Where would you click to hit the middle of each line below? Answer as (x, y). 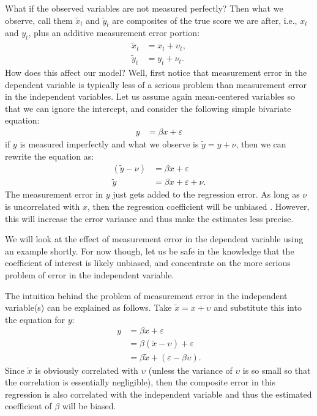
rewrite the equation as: (50, 156)
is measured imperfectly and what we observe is (109, 143)
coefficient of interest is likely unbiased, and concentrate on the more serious (148, 263)
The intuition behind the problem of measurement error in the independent (146, 295)
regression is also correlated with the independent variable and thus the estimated (158, 394)
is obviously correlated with (87, 370)
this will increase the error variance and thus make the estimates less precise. (149, 218)
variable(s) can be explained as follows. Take (88, 307)
